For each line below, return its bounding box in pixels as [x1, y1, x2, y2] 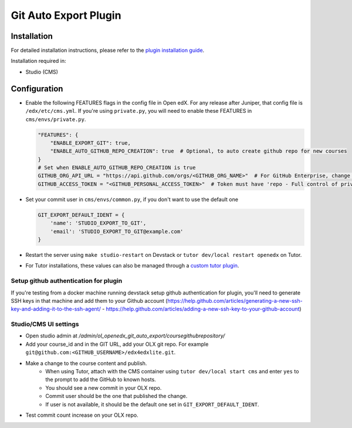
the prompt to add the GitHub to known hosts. [45, 376, 157, 383]
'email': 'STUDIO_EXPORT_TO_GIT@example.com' [50, 228, 184, 235]
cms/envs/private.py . [25, 115, 86, 123]
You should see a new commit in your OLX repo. [45, 384, 162, 391]
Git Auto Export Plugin [11, 9, 121, 22]
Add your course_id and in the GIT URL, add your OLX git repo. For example [25, 340, 209, 347]
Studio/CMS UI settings [11, 320, 79, 329]
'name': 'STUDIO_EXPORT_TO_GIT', [50, 220, 147, 226]
